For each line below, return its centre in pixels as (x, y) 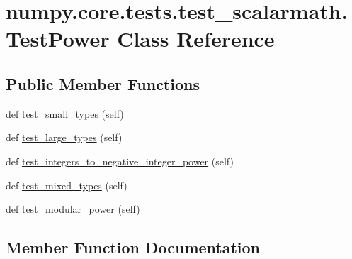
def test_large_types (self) (64, 137)
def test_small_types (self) (65, 113)
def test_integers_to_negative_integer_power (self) (120, 161)
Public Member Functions (103, 83)
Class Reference (196, 39)
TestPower (58, 39)
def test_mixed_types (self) (67, 185)
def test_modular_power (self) (73, 209)
